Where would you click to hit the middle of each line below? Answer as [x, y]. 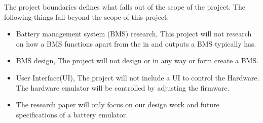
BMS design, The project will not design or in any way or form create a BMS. [137, 60]
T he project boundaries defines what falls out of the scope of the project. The [125, 7]
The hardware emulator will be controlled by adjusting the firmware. [123, 87]
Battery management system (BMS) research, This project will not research [134, 34]
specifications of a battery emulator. [72, 114]
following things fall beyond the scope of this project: [87, 16]
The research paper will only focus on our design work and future [118, 105]
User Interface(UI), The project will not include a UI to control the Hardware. [138, 77]
